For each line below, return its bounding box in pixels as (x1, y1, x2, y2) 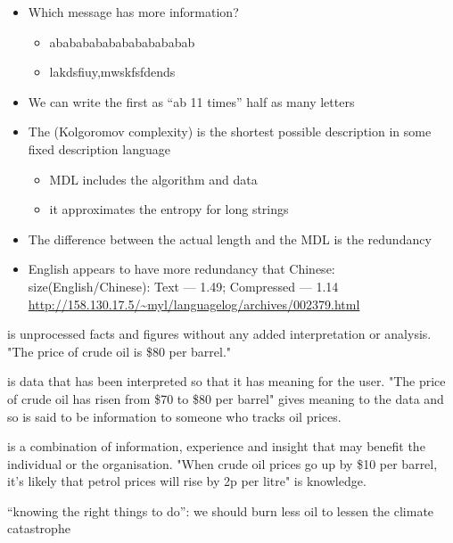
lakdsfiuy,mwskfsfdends (49, 62, 176, 81)
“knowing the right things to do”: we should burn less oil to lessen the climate (7, 501, 434, 520)
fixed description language (28, 139, 170, 158)
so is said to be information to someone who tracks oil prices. (7, 407, 342, 425)
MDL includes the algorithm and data (49, 169, 258, 188)
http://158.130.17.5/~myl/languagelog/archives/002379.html (28, 294, 360, 313)
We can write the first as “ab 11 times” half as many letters (28, 92, 355, 111)
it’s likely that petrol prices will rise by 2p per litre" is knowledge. (7, 472, 367, 490)
